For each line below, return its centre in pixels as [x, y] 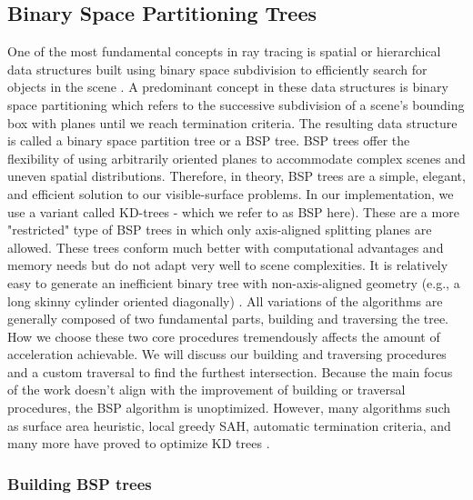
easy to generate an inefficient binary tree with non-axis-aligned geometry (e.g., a [234, 282]
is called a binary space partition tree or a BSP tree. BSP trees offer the [209, 140]
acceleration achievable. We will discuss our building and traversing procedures [227, 354]
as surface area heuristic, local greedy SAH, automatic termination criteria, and [229, 425]
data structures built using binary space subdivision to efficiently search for [217, 69]
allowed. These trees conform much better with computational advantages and [226, 247]
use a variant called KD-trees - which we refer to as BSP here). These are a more [233, 211]
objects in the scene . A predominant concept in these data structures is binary [228, 87]
